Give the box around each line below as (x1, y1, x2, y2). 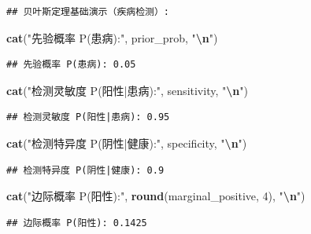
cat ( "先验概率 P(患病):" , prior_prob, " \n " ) (6, 29, 218, 46)
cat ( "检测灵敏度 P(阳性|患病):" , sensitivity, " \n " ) (6, 82, 248, 98)
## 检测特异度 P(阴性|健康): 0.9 (6, 164, 165, 176)
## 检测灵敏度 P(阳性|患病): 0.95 (6, 112, 170, 123)
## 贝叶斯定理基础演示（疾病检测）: (6, 6, 169, 17)
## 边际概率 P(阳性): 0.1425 (6, 217, 147, 229)
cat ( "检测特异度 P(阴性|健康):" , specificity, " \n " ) (6, 134, 247, 151)
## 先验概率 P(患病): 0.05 (6, 59, 136, 71)
